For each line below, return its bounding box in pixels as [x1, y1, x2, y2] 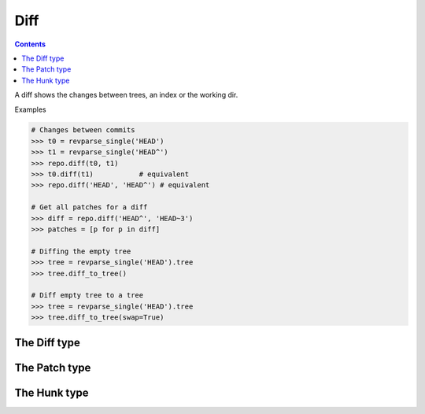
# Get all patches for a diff [31, 203, 148, 212]
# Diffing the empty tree [31, 246, 131, 256]
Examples [14, 105, 46, 114]
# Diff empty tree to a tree [31, 291, 144, 300]
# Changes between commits [31, 126, 135, 135]
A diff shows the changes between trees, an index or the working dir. [14, 91, 238, 100]
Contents [14, 39, 46, 49]
